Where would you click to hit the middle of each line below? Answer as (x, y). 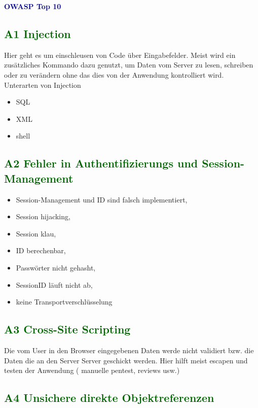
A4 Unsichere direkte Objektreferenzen (109, 398)
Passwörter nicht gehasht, (56, 267)
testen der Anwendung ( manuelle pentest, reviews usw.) (92, 370)
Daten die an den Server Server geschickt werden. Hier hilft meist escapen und (126, 360)
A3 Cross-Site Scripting (67, 329)
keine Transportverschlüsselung (64, 302)
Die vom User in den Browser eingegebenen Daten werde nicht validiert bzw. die (129, 350)
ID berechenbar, (41, 250)
